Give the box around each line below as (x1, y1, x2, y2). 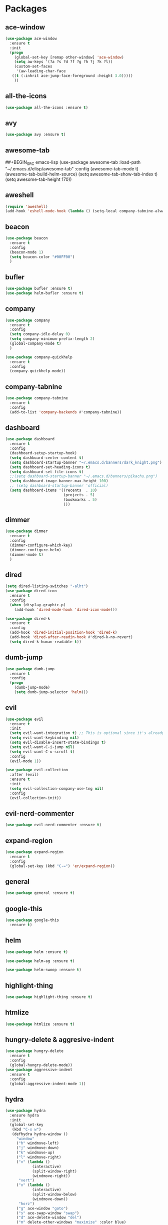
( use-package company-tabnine (5, 396, 68, 401)
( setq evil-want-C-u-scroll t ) (9, 749, 75, 754)
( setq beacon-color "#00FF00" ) (9, 254, 75, 259)
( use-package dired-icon (5, 588, 57, 594)
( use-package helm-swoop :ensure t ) (5, 968, 81, 973)
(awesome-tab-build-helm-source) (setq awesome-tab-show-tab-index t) (5, 171, 158, 177)
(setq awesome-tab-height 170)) (5, 176, 72, 182)
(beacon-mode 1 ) (9, 249, 43, 255)
